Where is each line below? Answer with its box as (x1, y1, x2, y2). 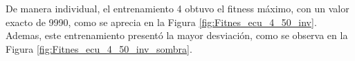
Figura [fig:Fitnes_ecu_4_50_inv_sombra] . (6, 41, 192, 56)
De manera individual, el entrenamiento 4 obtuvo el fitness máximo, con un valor (6, 1, 349, 15)
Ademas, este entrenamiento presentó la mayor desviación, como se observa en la (6, 28, 348, 42)
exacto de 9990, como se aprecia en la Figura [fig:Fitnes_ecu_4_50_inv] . (6, 14, 317, 29)
